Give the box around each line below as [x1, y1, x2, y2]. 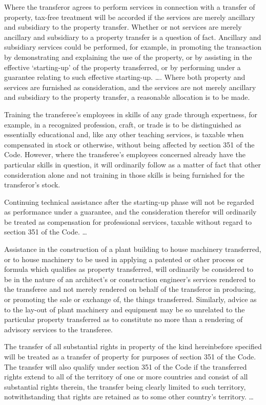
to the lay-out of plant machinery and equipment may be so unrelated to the [4, 304, 245, 314]
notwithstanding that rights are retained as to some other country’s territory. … [4, 391, 254, 402]
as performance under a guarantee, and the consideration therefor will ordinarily [4, 206, 257, 217]
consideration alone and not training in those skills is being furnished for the [4, 169, 244, 180]
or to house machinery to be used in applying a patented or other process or [4, 253, 244, 264]
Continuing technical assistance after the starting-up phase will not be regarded [4, 196, 254, 207]
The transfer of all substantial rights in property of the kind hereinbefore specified [4, 341, 262, 352]
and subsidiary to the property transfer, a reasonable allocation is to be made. [4, 92, 250, 102]
